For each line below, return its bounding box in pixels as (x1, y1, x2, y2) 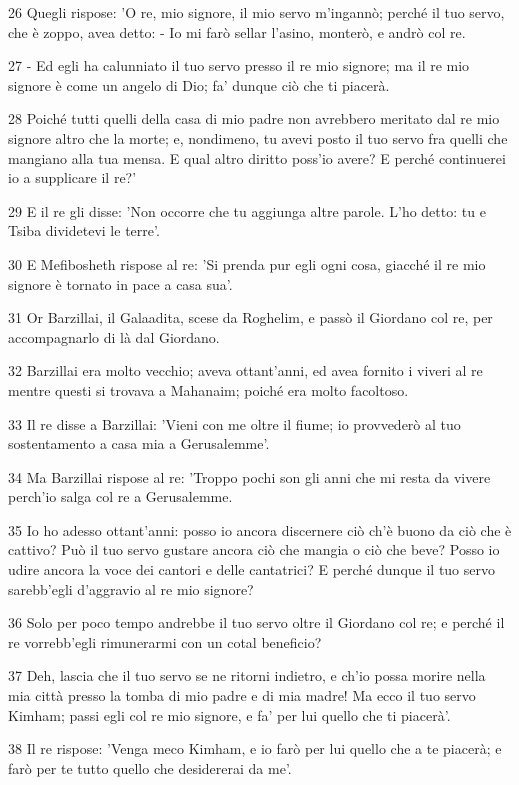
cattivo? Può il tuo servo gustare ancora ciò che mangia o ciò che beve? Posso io (8, 539, 500, 560)
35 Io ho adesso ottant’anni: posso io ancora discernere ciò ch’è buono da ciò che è (8, 519, 512, 540)
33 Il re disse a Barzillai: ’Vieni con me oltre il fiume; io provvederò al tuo (8, 413, 461, 434)
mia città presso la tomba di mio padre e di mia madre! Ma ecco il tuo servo (8, 685, 476, 706)
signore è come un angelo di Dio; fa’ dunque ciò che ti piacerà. (8, 74, 390, 95)
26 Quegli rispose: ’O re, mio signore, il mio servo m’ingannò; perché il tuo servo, (8, 2, 505, 22)
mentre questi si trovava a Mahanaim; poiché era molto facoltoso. (8, 379, 409, 400)
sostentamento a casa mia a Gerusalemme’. (8, 433, 270, 454)
